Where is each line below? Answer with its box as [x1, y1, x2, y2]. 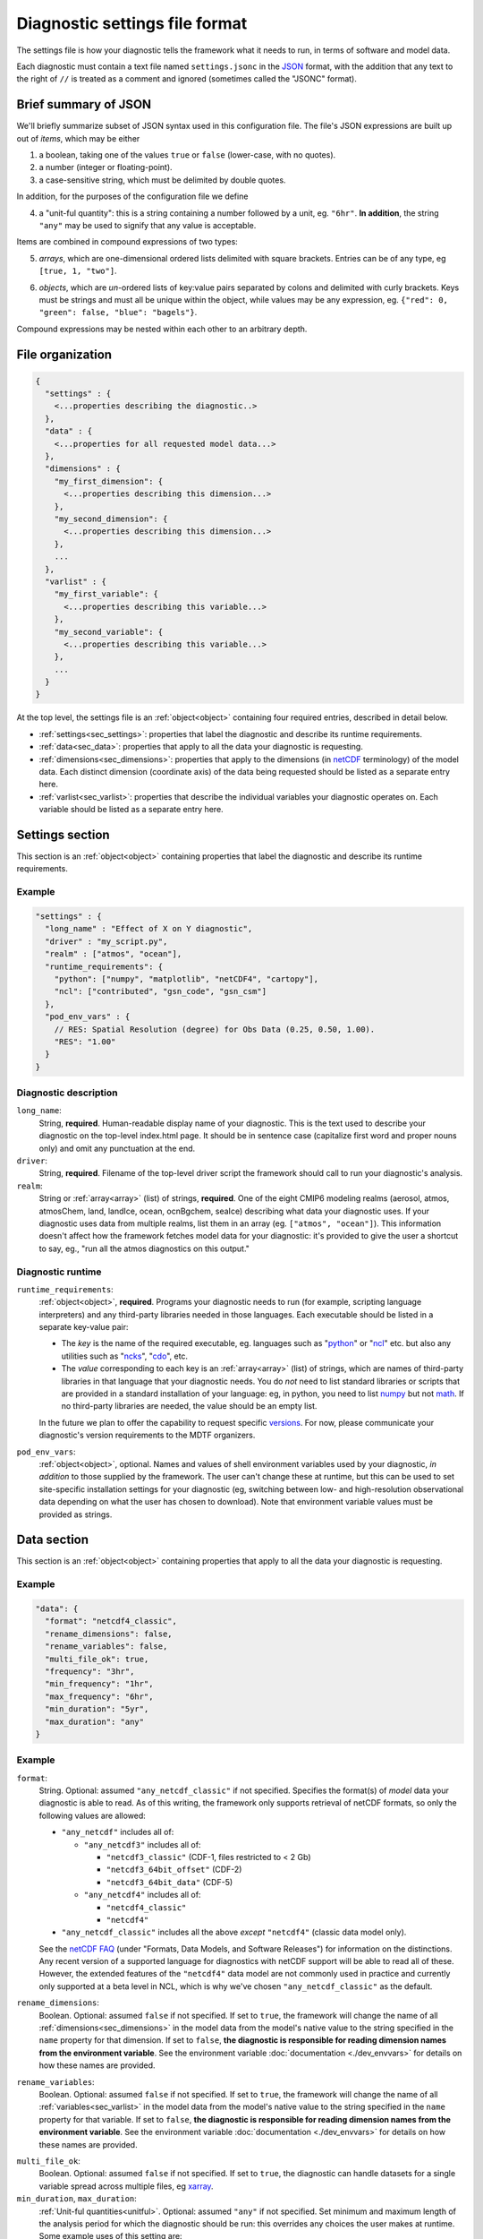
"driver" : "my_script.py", [45, 936, 168, 947]
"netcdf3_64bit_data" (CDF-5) [106, 1876, 233, 1887]
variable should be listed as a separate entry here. [38, 804, 224, 815]
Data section [16, 1532, 89, 1548]
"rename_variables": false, [45, 1642, 168, 1651]
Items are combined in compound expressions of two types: [16, 236, 239, 247]
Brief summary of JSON [16, 97, 152, 112]
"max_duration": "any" [45, 1716, 145, 1727]
